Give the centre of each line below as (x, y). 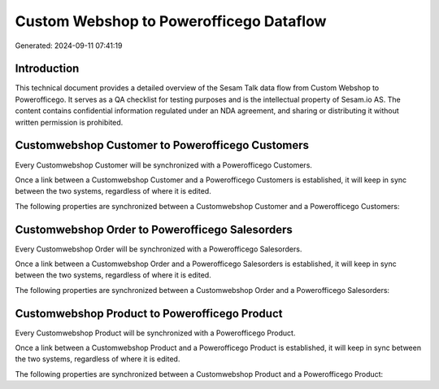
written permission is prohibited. (69, 122)
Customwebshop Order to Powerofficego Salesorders (154, 229)
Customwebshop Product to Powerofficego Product (149, 313)
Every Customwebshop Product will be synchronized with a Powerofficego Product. (155, 333)
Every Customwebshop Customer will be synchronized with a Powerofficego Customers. (164, 165)
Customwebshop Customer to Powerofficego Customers (162, 145)
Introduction (47, 69)
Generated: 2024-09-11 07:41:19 (69, 46)
